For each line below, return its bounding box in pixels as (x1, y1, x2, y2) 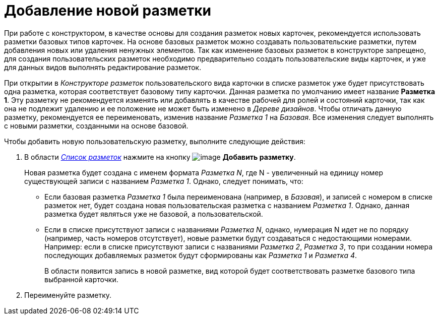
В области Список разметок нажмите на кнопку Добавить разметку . (24, 152, 296, 161)
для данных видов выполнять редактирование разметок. (4, 62, 202, 72)
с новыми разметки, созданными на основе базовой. (4, 121, 189, 130)
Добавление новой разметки (4, 2, 211, 19)
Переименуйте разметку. (24, 290, 112, 299)
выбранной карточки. (44, 275, 118, 284)
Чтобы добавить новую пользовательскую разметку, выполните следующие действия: (4, 137, 305, 146)
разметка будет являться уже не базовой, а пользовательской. (44, 209, 263, 218)
